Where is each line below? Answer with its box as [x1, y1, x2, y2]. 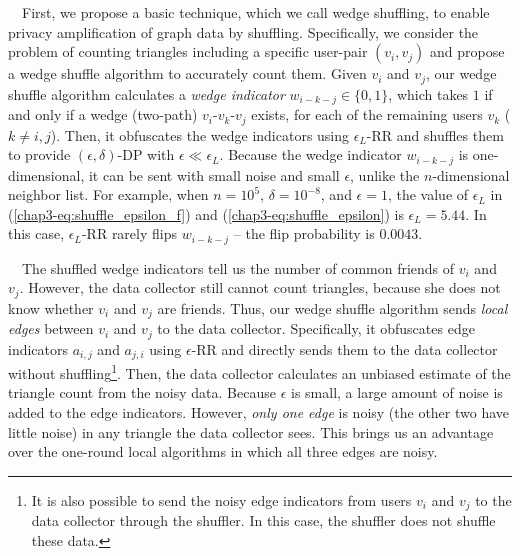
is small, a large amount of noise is [290, 382, 503, 403]
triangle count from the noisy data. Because [8, 382, 276, 403]
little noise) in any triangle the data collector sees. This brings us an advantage [8, 421, 494, 442]
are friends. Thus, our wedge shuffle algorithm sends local [157, 297, 508, 318]
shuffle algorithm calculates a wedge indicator [8, 83, 285, 104]
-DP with [117, 144, 175, 165]
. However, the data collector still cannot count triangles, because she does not [19, 277, 501, 298]
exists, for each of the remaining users [251, 104, 483, 125]
